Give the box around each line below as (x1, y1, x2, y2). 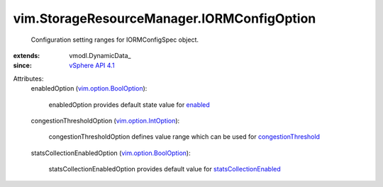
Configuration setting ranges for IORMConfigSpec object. (30, 35, 199, 44)
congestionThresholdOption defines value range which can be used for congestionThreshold (48, 132, 321, 141)
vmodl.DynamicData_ (69, 51, 131, 59)
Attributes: (13, 74, 44, 83)
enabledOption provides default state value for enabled (48, 100, 211, 109)
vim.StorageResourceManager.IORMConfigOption (13, 11, 316, 26)
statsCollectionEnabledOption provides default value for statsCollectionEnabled (48, 165, 282, 174)
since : (13, 61, 32, 70)
